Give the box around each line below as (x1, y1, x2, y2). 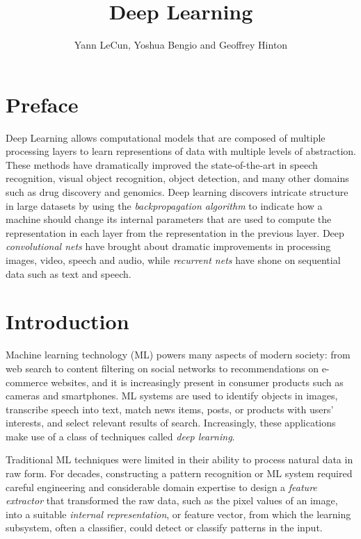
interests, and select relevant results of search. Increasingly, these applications (6, 415, 336, 430)
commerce (6, 374, 48, 389)
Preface (6, 90, 79, 118)
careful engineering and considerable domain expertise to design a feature (6, 479, 317, 494)
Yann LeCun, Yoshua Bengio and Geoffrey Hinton (74, 38, 288, 52)
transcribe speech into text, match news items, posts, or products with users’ (6, 401, 334, 416)
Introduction (6, 307, 129, 335)
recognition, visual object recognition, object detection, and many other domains (6, 171, 349, 185)
